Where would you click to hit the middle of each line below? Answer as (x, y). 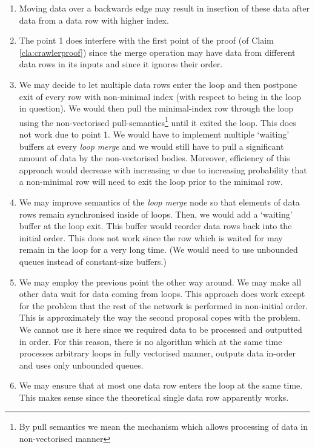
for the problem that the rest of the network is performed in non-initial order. (163, 305)
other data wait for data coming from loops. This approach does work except (162, 294)
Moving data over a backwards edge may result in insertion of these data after (164, 8)
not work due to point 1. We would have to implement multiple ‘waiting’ (154, 134)
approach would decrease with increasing (94, 169)
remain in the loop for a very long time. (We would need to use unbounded (158, 249)
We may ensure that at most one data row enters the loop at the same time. (161, 385)
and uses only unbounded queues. (81, 365)
